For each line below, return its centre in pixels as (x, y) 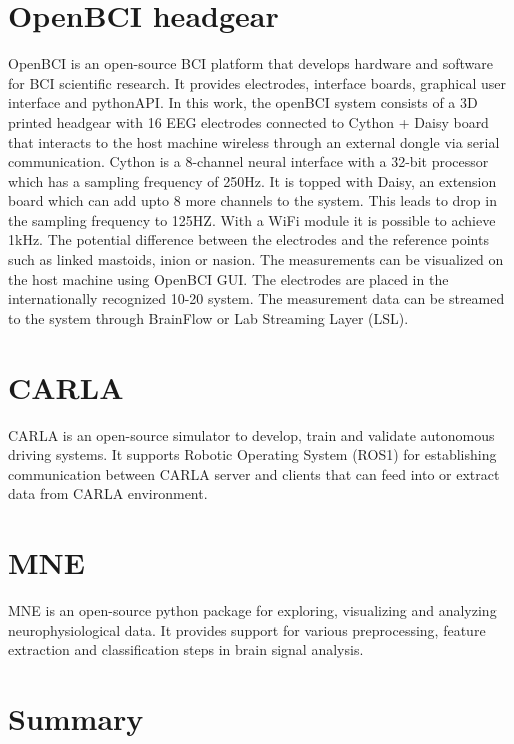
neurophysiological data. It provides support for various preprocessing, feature (247, 629)
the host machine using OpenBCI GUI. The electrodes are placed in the (228, 278)
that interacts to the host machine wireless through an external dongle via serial (254, 141)
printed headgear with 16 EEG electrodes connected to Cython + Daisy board (248, 121)
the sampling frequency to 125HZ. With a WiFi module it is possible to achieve (252, 219)
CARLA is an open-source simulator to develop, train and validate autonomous (251, 434)
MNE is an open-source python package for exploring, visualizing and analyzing (252, 610)
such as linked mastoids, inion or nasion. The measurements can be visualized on (256, 259)
